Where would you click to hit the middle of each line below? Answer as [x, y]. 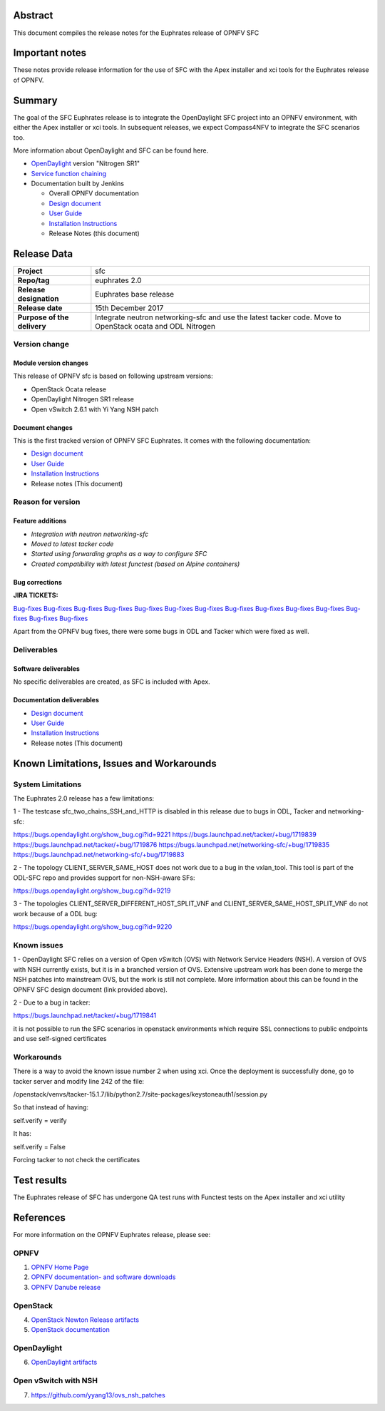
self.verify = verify [40, 1120]
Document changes [43, 427]
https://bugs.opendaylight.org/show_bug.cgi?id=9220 [93, 927]
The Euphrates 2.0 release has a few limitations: [84, 798]
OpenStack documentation [70, 1330]
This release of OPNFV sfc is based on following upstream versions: [113, 376]
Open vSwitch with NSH [55, 1381]
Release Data [43, 253]
